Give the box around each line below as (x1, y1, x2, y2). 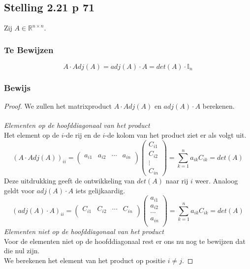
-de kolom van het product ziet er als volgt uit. (105, 130, 247, 140)
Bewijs (4, 81, 31, 93)
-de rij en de (63, 130, 100, 140)
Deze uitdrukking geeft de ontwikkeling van (4, 176, 135, 186)
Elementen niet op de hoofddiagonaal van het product (4, 226, 164, 236)
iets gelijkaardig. (75, 185, 125, 195)
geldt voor (4, 185, 34, 195)
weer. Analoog (195, 176, 238, 186)
